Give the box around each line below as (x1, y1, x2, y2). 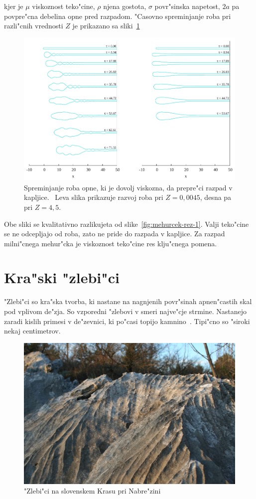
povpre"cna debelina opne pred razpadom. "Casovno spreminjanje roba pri (4, 10, 231, 21)
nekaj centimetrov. (4, 326, 61, 336)
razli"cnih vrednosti (4, 20, 63, 31)
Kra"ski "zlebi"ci (4, 267, 120, 288)
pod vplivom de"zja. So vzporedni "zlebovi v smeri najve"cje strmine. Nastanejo (4, 306, 247, 317)
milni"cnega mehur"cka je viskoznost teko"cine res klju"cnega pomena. (4, 238, 217, 248)
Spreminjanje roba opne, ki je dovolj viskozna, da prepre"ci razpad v (24, 182, 233, 192)
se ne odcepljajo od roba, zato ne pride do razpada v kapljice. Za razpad (4, 228, 225, 239)
